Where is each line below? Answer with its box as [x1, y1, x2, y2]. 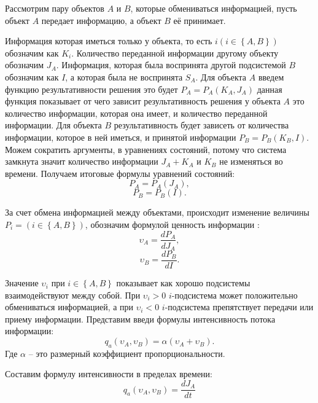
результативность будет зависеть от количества [114, 119, 289, 131]
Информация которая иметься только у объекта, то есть [5, 34, 212, 47]
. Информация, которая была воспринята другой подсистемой [56, 58, 286, 71]
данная [257, 82, 282, 95]
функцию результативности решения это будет [5, 82, 178, 95]
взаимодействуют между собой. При [5, 288, 141, 301]
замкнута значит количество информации [5, 155, 158, 168]
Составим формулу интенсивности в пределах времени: [5, 367, 212, 380]
